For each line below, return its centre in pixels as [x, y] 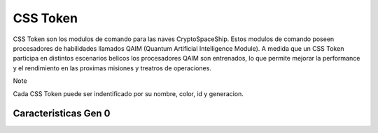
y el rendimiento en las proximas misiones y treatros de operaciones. [112, 68]
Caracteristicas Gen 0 [62, 114]
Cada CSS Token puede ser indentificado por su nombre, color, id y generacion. [128, 93]
